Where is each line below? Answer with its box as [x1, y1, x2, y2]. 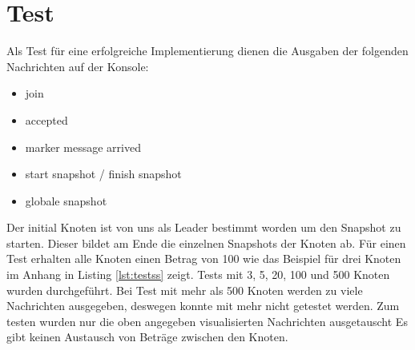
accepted [25, 111, 68, 128]
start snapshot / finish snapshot [25, 165, 182, 182]
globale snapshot [25, 192, 107, 209]
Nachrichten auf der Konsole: [6, 58, 149, 74]
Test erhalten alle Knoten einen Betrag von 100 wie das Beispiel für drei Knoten [6, 250, 401, 267]
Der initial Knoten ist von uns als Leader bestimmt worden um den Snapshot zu [6, 219, 401, 236]
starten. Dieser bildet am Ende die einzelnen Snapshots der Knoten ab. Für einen [6, 234, 406, 251]
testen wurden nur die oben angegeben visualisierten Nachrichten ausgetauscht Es [6, 312, 408, 329]
